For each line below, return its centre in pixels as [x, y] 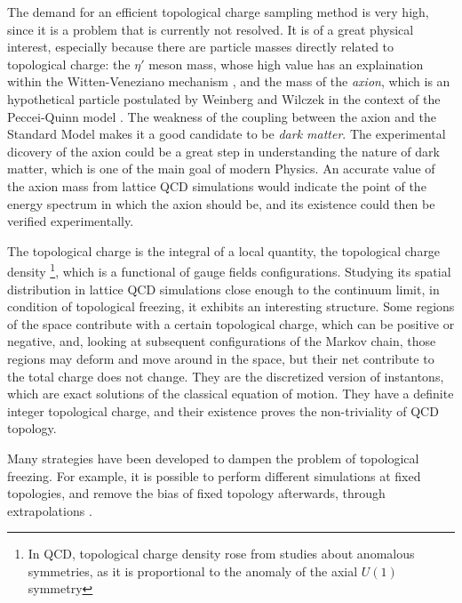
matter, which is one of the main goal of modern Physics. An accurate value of [221, 169]
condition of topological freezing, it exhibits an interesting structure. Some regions [231, 306]
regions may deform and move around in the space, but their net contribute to [221, 358]
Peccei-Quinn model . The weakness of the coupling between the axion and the [222, 116]
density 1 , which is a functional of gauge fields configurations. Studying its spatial [229, 270]
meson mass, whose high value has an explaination [286, 64]
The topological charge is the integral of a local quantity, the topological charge [224, 250]
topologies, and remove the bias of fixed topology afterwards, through [196, 493]
